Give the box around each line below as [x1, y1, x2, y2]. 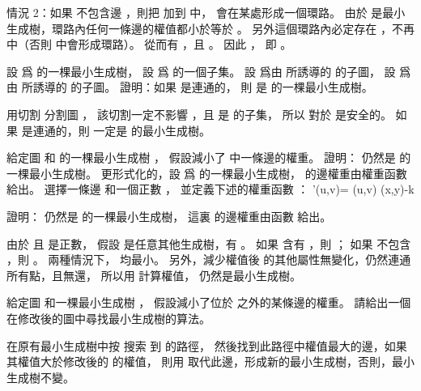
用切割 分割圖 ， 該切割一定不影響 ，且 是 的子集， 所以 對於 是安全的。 [6, 105, 392, 122]
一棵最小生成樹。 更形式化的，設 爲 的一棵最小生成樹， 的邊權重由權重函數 [6, 164, 407, 181]
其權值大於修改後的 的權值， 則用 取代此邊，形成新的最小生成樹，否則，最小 [6, 353, 415, 370]
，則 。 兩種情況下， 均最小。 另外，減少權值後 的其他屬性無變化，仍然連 [6, 251, 400, 268]
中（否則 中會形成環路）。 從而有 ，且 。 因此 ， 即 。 [6, 36, 292, 53]
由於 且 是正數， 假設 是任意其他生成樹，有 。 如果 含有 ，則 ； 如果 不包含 [6, 235, 411, 252]
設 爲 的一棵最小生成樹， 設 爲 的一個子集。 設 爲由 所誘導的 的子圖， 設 [6, 62, 396, 79]
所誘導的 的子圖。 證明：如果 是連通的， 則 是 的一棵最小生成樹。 [21, 79, 373, 96]
